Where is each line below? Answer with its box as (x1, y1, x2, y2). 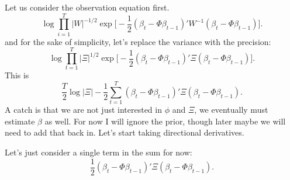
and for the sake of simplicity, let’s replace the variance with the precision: (5, 35, 271, 47)
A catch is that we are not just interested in (5, 103, 162, 116)
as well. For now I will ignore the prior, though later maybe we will (44, 115, 286, 127)
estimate (5, 115, 35, 127)
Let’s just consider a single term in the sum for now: (5, 146, 192, 158)
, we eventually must (194, 103, 268, 116)
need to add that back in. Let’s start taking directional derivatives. (5, 126, 244, 139)
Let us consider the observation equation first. (5, 1, 170, 13)
